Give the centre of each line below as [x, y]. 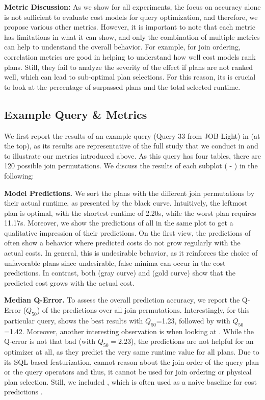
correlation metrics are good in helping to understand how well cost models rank [130, 56]
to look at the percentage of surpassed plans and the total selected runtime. [122, 86]
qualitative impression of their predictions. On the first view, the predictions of [127, 232]
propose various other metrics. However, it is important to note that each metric [130, 27]
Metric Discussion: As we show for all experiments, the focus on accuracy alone [132, 7]
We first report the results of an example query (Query [90, 135]
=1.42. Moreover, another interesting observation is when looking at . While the [129, 331]
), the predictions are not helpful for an [192, 341]
